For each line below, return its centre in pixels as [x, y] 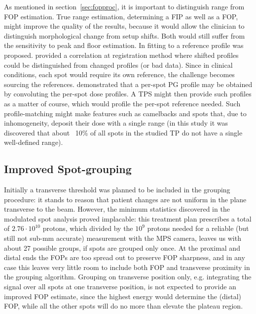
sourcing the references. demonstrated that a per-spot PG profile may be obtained [128, 84]
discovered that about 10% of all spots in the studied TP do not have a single [123, 132]
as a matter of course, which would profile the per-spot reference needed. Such [122, 103]
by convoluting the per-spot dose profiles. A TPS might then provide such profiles [128, 94]
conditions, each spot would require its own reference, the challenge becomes [119, 74]
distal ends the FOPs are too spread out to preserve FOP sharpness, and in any [125, 257]
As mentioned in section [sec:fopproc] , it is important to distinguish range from [124, 6]
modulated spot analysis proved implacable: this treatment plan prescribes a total [128, 218]
